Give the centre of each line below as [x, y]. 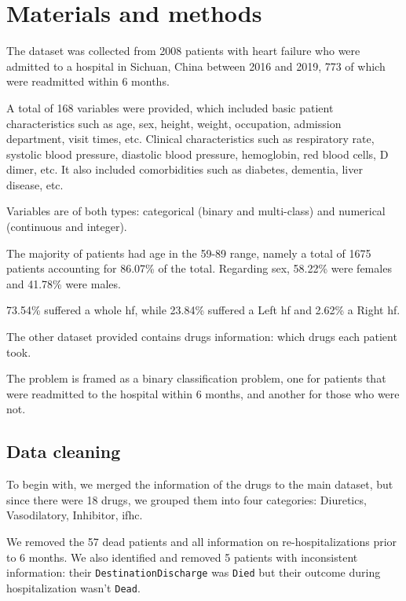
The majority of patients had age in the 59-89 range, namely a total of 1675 [189, 253]
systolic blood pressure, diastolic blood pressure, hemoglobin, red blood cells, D [198, 154]
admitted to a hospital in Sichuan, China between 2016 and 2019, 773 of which [196, 66]
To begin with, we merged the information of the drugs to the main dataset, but [200, 484]
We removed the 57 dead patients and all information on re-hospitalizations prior [202, 541]
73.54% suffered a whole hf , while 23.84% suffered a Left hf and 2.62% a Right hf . [203, 310]
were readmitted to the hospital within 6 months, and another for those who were [203, 393]
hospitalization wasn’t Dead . [73, 587]
